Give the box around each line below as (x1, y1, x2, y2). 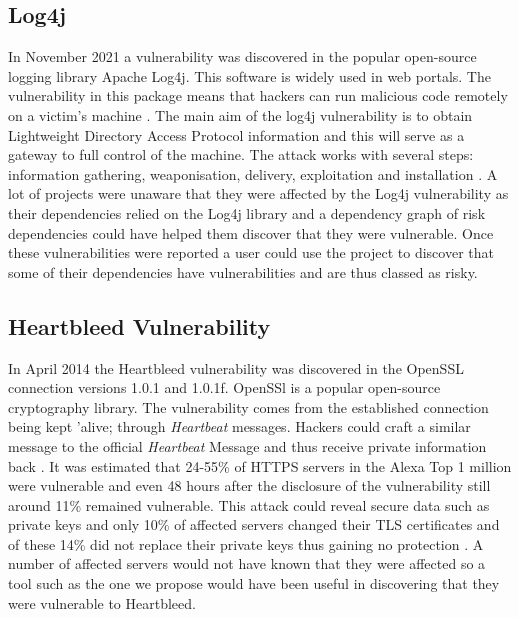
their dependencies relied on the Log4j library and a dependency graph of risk (8, 202, 486, 223)
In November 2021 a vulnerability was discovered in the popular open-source (8, 46, 477, 67)
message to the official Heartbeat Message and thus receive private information (8, 435, 487, 456)
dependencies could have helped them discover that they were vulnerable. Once (8, 222, 494, 243)
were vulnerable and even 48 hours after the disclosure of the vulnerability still (8, 475, 491, 496)
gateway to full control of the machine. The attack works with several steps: (8, 144, 474, 165)
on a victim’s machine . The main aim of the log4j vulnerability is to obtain (8, 104, 473, 125)
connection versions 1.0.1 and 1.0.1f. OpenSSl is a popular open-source (8, 377, 441, 398)
